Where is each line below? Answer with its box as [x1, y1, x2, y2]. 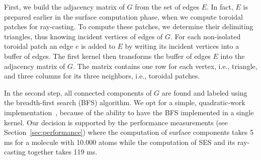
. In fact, [207, 2, 233, 12]
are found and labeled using [161, 87, 247, 98]
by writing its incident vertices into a [125, 41, 239, 51]
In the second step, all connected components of [4, 87, 152, 98]
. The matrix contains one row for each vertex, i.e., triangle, [73, 60, 257, 71]
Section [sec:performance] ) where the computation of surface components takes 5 [4, 127, 253, 137]
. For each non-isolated [170, 31, 241, 41]
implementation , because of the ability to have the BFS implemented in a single [4, 107, 254, 117]
